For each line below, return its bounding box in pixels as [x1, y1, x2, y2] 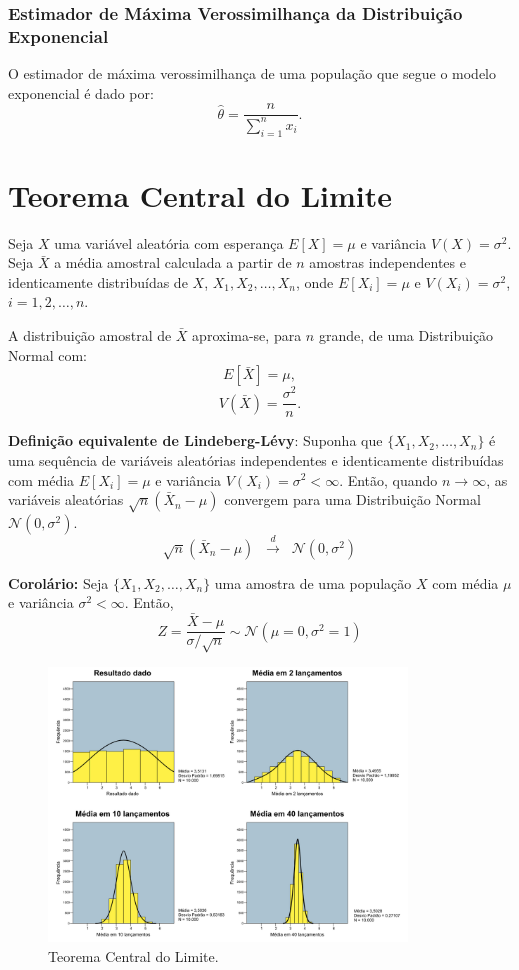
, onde [295, 271, 334, 292]
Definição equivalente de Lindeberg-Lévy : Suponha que [8, 430, 383, 451]
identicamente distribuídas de [8, 271, 188, 292]
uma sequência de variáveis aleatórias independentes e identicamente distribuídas [8, 449, 504, 470]
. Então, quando [339, 469, 438, 490]
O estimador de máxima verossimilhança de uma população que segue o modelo [8, 63, 497, 84]
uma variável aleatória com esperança [54, 232, 284, 253]
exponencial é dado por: [8, 82, 154, 103]
